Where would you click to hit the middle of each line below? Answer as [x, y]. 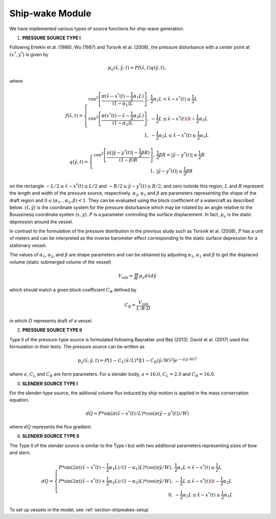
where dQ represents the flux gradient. [51, 427]
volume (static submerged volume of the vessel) [60, 262]
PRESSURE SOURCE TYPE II [52, 330]
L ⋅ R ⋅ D [143, 309]
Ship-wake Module [50, 13]
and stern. [20, 453]
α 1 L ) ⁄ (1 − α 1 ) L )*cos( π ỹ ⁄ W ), [141, 468]
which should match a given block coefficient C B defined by [73, 290]
